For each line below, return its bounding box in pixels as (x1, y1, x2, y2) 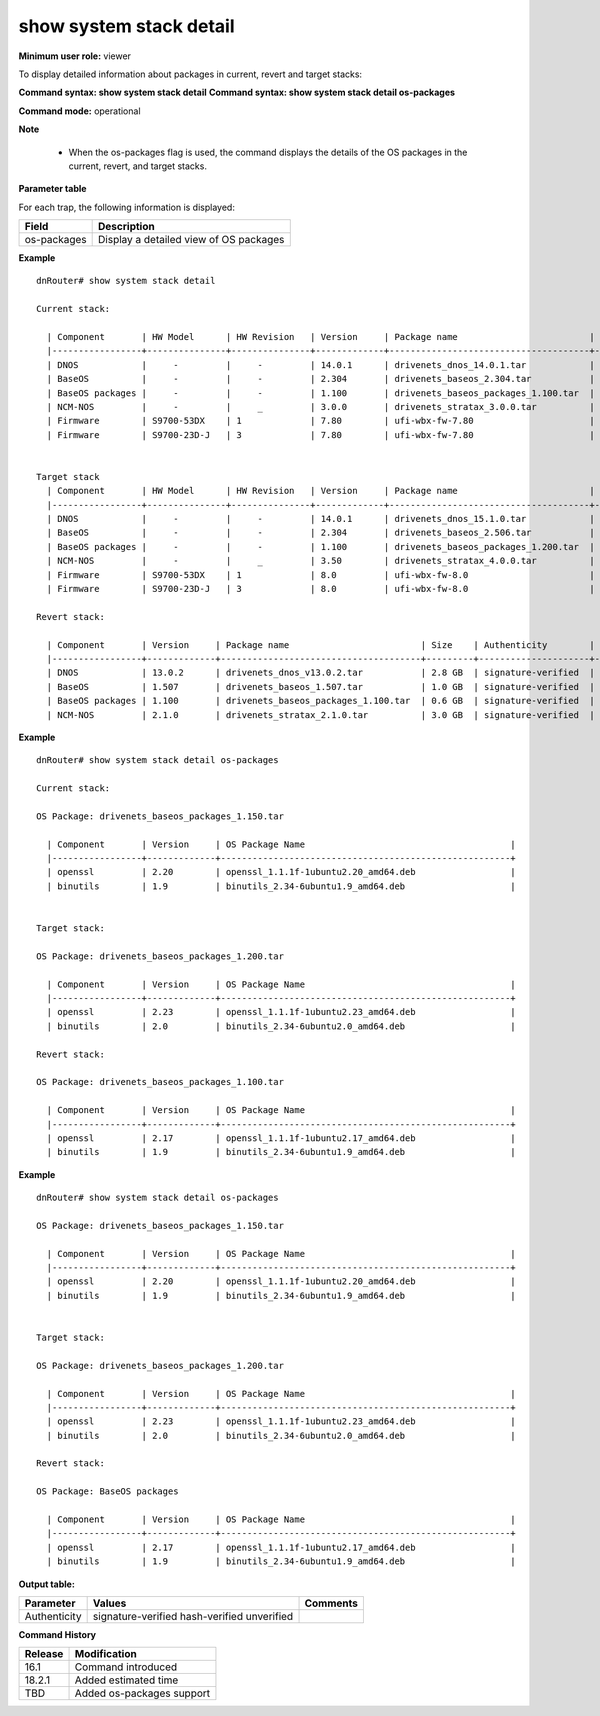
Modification (74, 1647, 137, 1661)
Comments (304, 1596, 359, 1610)
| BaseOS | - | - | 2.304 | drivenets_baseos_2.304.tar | (46, 373, 595, 385)
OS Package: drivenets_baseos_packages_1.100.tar (36, 1076, 285, 1088)
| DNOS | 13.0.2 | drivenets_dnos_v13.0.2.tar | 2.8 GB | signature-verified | (46, 667, 595, 679)
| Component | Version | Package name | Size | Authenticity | (46, 639, 595, 650)
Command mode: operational (18, 105, 141, 117)
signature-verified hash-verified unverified (92, 1610, 294, 1623)
